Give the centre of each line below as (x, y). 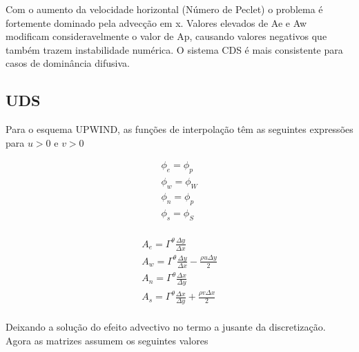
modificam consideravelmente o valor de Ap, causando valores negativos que (166, 36)
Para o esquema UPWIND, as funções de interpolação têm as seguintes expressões (179, 129)
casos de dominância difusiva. (68, 63)
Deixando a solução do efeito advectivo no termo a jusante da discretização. (166, 326)
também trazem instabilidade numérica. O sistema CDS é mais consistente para (174, 49)
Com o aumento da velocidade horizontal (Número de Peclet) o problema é (164, 9)
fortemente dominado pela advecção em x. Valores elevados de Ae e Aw (156, 22)
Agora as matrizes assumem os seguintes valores (107, 340)
